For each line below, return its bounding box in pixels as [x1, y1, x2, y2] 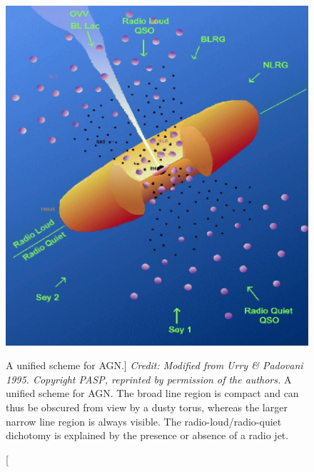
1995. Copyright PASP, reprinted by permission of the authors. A [6, 371, 292, 386]
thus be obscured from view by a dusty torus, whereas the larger [6, 399, 288, 414]
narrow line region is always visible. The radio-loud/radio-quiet [6, 413, 282, 428]
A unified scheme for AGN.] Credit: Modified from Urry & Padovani [6, 358, 303, 373]
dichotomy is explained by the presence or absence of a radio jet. [6, 428, 289, 443]
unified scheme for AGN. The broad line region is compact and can [6, 386, 299, 401]
